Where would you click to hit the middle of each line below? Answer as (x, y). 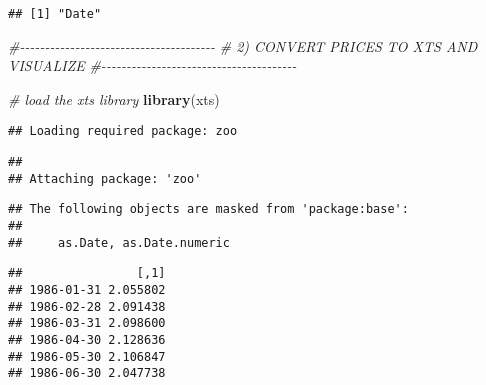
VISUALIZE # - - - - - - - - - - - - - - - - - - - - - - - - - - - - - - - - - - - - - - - (152, 65)
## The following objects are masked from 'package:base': (208, 209)
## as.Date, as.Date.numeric (119, 242)
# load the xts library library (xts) (114, 98)
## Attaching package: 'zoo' (105, 178)
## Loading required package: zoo (123, 131)
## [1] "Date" (55, 14)
